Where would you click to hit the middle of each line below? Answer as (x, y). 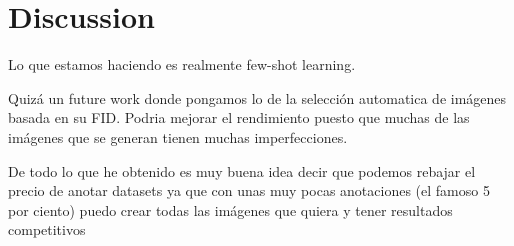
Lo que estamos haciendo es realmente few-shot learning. (182, 64)
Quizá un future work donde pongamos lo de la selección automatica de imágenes (257, 97)
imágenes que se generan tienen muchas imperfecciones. (178, 136)
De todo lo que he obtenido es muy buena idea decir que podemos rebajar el (242, 170)
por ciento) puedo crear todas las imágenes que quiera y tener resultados (230, 209)
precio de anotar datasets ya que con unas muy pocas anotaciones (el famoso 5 (249, 190)
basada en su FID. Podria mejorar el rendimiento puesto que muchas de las (239, 117)
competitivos (47, 229)
